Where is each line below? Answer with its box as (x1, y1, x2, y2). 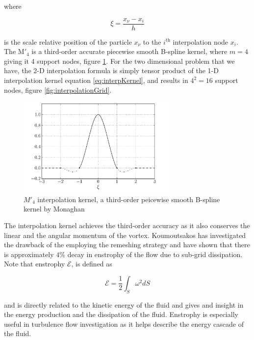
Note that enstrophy (4, 259, 65, 269)
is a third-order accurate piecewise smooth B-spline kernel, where (31, 46, 228, 56)
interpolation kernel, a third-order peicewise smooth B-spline (37, 194, 220, 204)
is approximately (4, 249, 54, 259)
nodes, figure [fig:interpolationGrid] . (4, 84, 112, 95)
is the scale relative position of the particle (4, 36, 132, 47)
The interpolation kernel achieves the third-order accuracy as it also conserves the (4, 220, 250, 230)
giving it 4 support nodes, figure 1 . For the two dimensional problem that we (4, 55, 235, 66)
